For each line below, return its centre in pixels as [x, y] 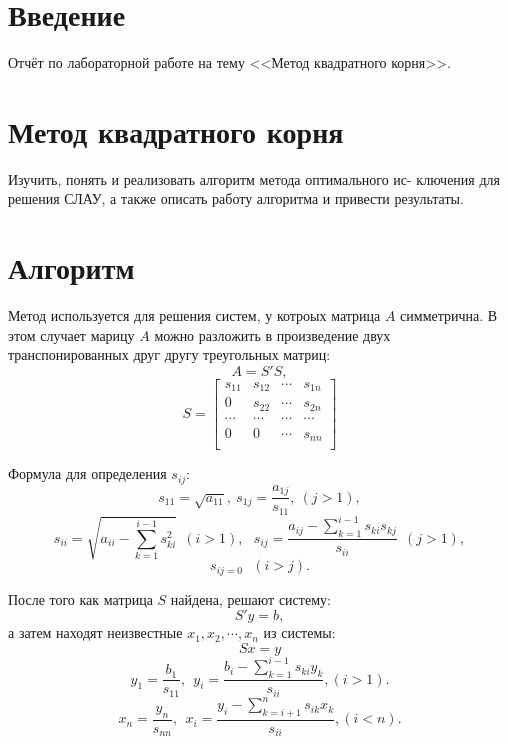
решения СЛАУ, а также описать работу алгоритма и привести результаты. [236, 198]
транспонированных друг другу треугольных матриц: [169, 354]
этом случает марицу [71, 334]
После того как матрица [80, 598]
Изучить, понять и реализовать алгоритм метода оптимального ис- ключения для [254, 178]
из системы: [299, 632]
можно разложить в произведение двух [272, 334]
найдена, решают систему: [250, 598]
